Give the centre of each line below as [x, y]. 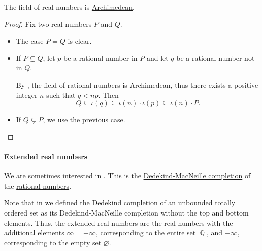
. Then [108, 95]
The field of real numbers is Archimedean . [69, 7]
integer [27, 95]
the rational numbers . [38, 185]
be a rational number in [101, 58]
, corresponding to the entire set [146, 232]
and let [157, 58]
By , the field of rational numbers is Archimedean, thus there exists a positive [137, 84]
